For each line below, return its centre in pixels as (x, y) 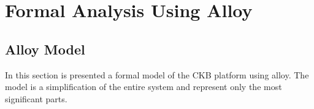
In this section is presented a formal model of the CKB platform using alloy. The (157, 74)
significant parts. (36, 98)
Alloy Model (45, 49)
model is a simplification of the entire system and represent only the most (144, 87)
